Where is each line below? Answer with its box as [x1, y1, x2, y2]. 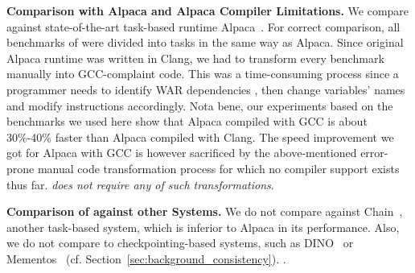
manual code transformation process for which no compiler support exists [37, 159, 400, 176]
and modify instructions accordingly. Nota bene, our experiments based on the [6, 97, 393, 114]
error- [360, 144, 388, 161]
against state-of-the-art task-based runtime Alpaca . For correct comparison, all [6, 18, 401, 35]
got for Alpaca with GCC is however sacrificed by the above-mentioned [6, 144, 357, 161]
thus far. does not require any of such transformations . [6, 176, 274, 192]
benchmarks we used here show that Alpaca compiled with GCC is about [6, 113, 368, 130]
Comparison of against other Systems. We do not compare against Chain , [6, 203, 403, 220]
